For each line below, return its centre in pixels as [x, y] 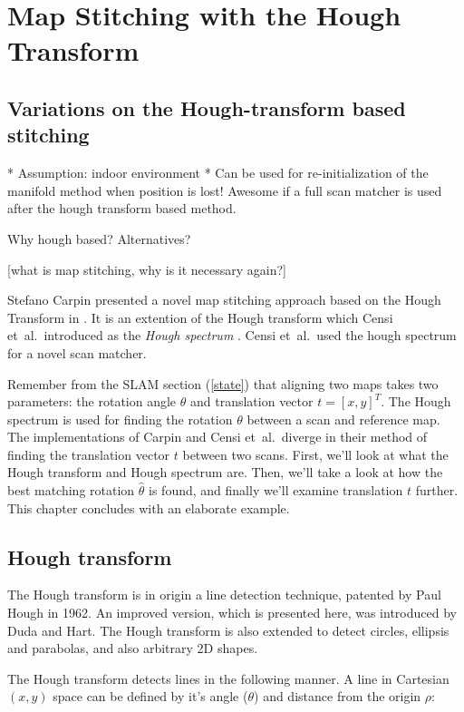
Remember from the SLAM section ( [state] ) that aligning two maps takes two [223, 383]
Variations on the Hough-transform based [207, 107]
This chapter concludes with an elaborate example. [149, 507]
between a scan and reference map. [343, 419]
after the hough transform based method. [122, 208]
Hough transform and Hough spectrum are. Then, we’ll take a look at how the [225, 472]
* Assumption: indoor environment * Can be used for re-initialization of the [218, 173]
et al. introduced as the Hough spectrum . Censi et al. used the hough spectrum [232, 335]
